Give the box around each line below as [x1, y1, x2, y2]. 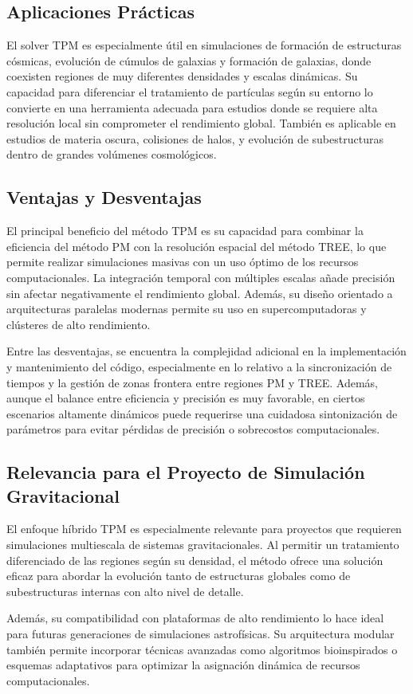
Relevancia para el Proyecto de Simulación [6, 460, 365, 484]
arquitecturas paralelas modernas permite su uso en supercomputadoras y [6, 300, 367, 317]
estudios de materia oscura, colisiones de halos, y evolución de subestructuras [6, 130, 383, 147]
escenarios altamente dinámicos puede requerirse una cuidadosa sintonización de [6, 405, 398, 421]
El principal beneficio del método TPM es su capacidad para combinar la [6, 222, 364, 239]
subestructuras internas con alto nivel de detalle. [6, 582, 244, 599]
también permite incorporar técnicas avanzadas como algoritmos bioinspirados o [6, 641, 398, 657]
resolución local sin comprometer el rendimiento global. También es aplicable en [6, 115, 396, 131]
